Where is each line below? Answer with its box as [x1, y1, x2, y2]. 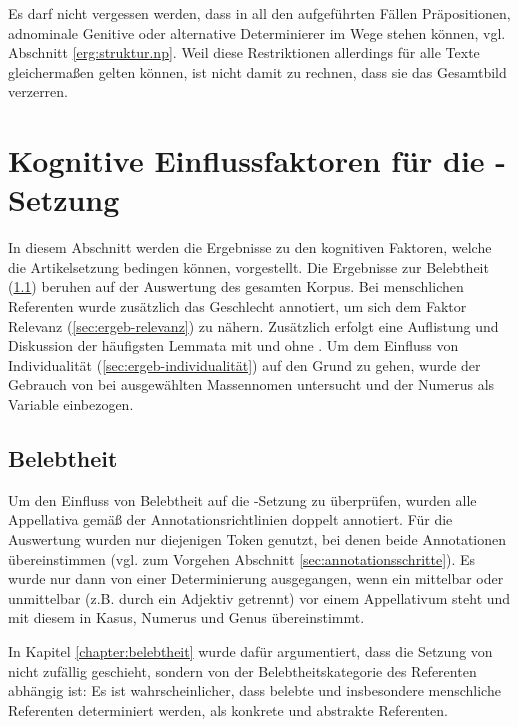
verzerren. [8, 81, 69, 102]
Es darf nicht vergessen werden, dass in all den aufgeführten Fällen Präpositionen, [8, 3, 511, 23]
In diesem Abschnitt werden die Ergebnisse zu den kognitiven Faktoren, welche [8, 237, 492, 258]
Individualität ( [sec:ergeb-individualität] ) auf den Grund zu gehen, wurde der [8, 354, 481, 375]
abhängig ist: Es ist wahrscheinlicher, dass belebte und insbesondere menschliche [8, 680, 501, 701]
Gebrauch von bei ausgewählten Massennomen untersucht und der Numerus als [8, 374, 495, 395]
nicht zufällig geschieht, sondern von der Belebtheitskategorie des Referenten [8, 660, 477, 681]
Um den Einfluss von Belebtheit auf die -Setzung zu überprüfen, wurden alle [8, 489, 477, 510]
